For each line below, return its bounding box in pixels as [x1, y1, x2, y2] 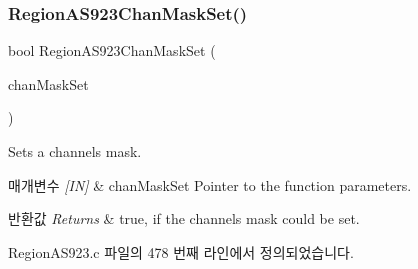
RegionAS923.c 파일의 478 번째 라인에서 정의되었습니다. [8, 241, 354, 262]
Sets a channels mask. [8, 141, 142, 161]
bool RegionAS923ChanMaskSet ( [8, 40, 216, 61]
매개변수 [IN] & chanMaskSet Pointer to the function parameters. [8, 174, 412, 195]
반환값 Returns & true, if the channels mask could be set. [8, 208, 360, 229]
